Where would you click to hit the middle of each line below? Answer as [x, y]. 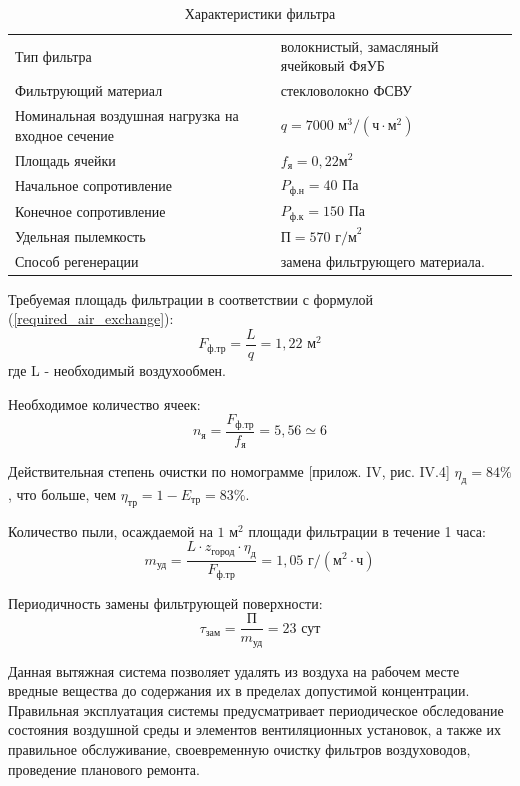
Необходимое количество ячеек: [104, 403]
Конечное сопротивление [90, 210]
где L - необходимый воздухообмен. [117, 370]
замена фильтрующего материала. [382, 260]
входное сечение [65, 134]
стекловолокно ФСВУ [346, 90]
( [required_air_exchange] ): [91, 318]
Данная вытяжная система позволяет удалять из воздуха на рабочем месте [234, 670]
